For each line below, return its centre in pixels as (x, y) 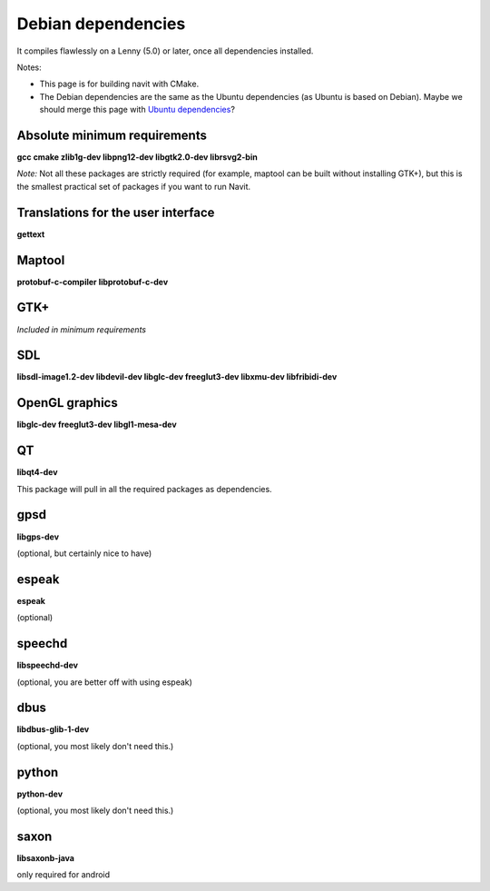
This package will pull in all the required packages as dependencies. (144, 489)
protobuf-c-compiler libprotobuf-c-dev (93, 282)
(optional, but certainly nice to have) (84, 553)
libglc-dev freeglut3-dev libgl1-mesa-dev (97, 425)
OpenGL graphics (67, 403)
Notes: (29, 67)
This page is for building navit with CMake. (119, 84)
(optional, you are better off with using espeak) (104, 682)
